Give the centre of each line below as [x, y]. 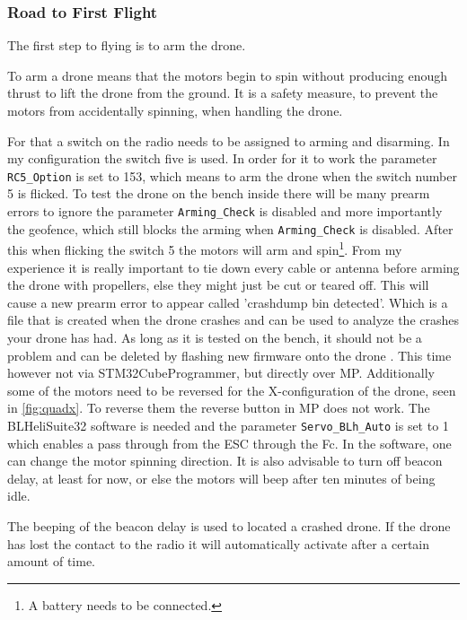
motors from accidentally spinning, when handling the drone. [175, 110]
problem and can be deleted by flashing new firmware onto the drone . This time [229, 355]
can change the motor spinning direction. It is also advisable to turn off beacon [225, 461]
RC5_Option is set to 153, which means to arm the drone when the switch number [232, 175]
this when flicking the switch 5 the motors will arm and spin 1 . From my [205, 248]
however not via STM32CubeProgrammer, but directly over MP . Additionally [221, 373]
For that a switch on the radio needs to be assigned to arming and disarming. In [229, 140]
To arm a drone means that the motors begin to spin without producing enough [228, 75]
